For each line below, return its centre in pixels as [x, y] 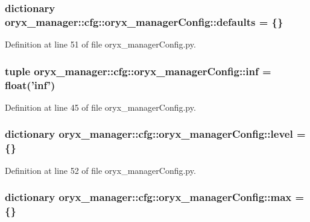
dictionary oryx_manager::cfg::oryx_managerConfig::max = [155, 197]
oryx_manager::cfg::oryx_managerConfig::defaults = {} [144, 21]
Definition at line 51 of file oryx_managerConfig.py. [100, 44]
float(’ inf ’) [30, 85]
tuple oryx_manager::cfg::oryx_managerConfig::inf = [138, 71]
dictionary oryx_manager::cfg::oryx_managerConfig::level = [155, 134]
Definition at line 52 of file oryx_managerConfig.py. [100, 170]
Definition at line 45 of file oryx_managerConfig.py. [100, 107]
